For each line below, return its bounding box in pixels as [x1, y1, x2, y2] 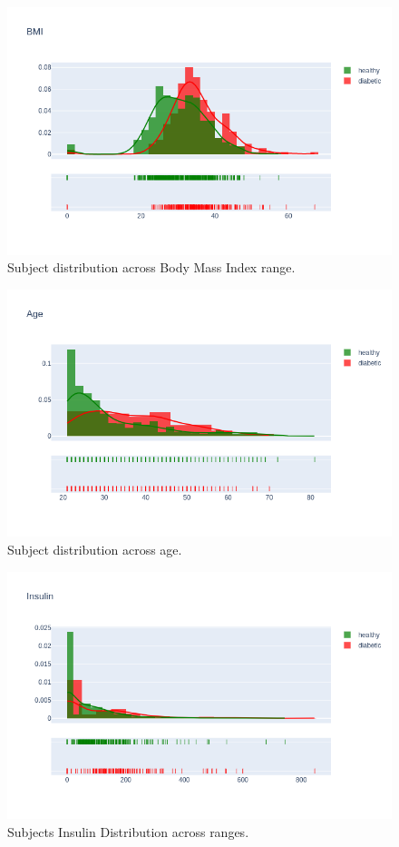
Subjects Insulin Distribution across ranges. [7, 822, 249, 841]
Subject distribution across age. [7, 539, 182, 558]
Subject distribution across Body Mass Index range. [7, 258, 296, 277]
